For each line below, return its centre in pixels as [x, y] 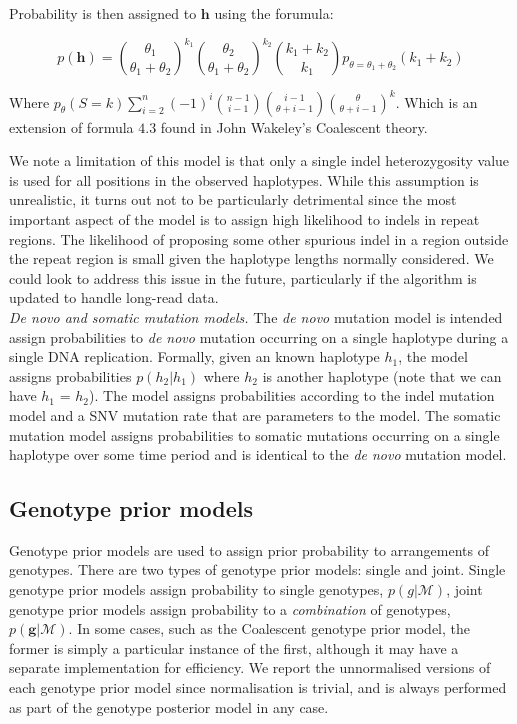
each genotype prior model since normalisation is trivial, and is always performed [258, 687]
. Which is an [436, 101]
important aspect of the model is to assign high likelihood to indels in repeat [244, 218]
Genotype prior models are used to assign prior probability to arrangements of [249, 549]
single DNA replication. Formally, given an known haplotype [194, 356]
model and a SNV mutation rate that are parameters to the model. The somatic [255, 414]
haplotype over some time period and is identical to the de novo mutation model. [258, 454]
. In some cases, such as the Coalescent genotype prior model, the [269, 628]
